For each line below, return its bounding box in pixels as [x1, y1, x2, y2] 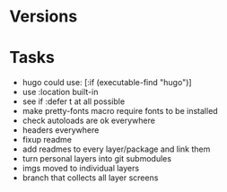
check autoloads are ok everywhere [22, 115, 155, 127]
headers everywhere [22, 125, 100, 135]
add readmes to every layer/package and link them [22, 144, 211, 154]
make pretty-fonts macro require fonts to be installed [22, 106, 218, 117]
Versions [9, 6, 78, 27]
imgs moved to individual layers [22, 163, 140, 174]
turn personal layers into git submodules [22, 153, 172, 164]
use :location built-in [22, 87, 99, 98]
